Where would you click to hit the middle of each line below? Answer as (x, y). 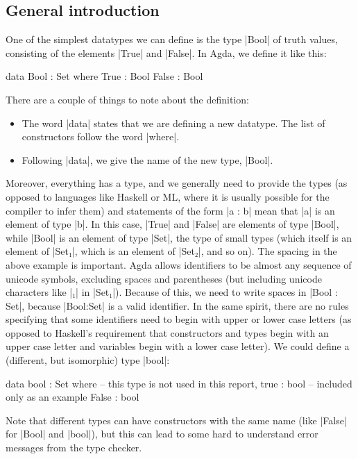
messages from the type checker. (74, 448)
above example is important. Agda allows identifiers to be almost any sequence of (179, 264)
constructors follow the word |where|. (101, 136)
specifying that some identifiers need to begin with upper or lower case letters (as (179, 319)
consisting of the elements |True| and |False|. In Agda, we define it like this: (166, 52)
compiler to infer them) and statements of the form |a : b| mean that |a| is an (170, 210)
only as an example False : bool (73, 397)
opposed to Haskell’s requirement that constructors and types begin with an (167, 332)
